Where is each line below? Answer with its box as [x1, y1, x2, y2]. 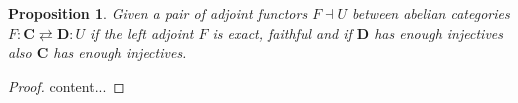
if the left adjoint [90, 22, 194, 43]
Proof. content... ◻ [8, 75, 125, 96]
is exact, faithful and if [212, 22, 352, 43]
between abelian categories [352, 3, 510, 23]
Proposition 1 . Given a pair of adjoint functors [8, 3, 308, 23]
